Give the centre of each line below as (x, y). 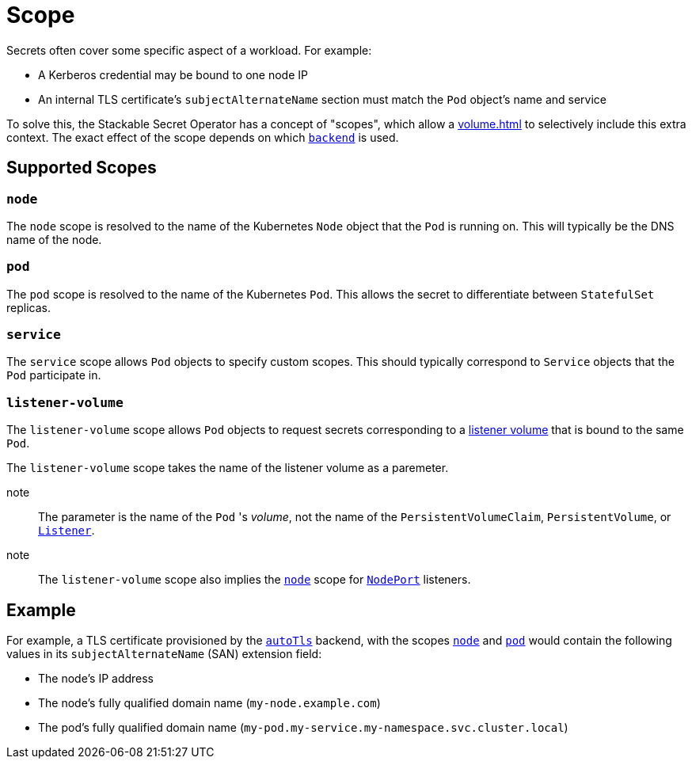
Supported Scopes (82, 168)
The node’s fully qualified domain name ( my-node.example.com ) (209, 703)
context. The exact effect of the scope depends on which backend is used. (203, 137)
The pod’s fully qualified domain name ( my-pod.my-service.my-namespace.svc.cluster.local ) (303, 728)
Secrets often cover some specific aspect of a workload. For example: (189, 50)
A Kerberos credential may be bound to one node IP (173, 74)
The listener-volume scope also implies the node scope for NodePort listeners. (255, 580)
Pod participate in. (54, 375)
